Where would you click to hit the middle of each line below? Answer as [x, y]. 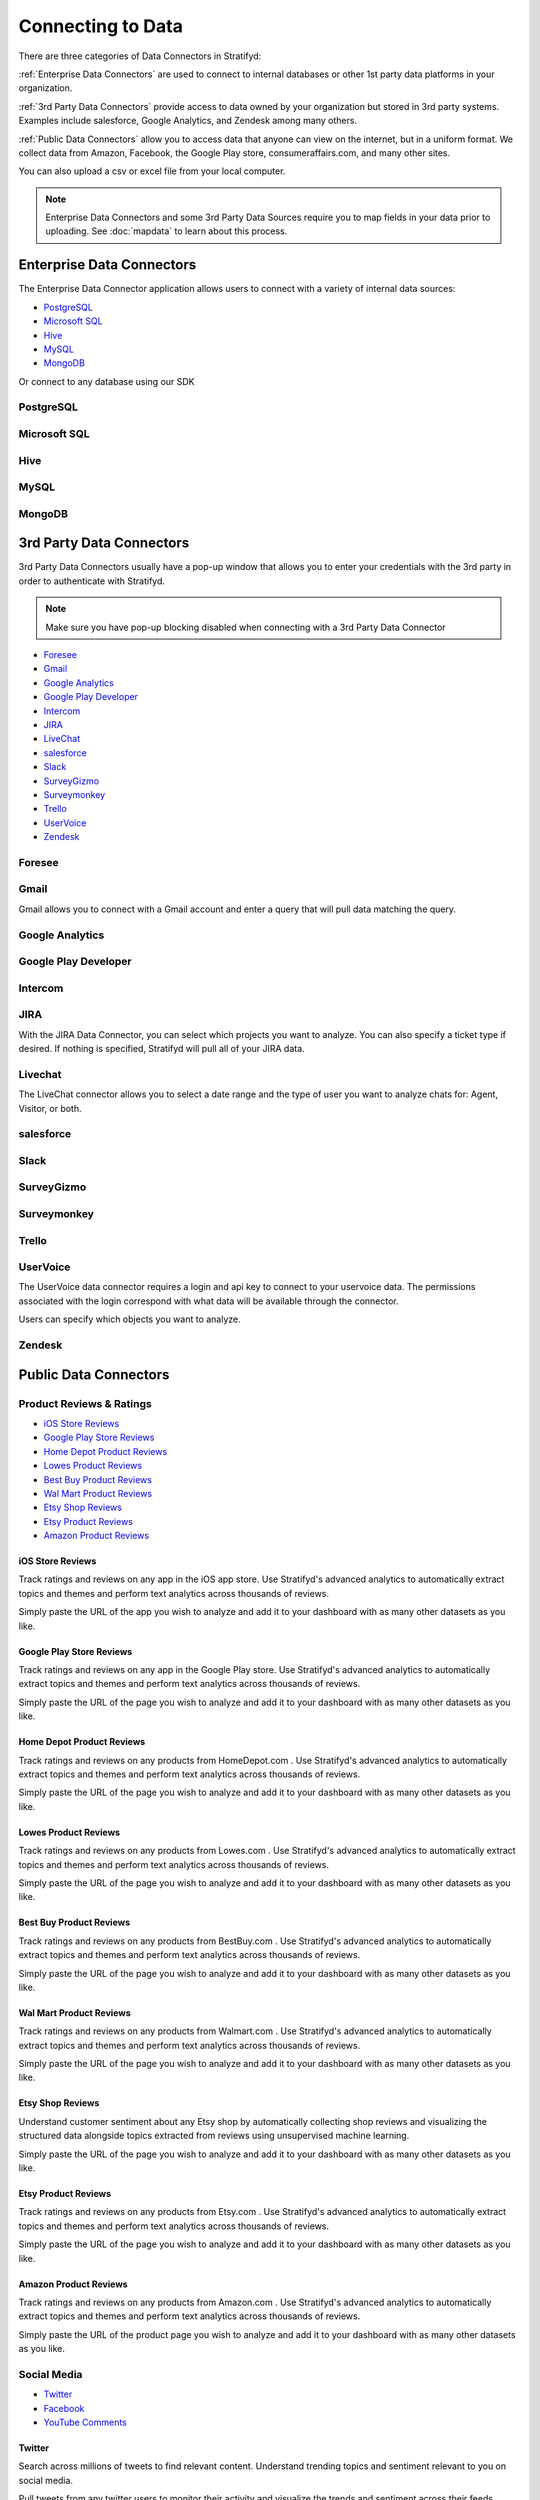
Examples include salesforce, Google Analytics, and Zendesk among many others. [188, 121]
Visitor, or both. [50, 1108]
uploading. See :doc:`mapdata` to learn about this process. [166, 231]
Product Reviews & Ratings [85, 1403]
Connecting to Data [101, 26]
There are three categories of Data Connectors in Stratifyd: [140, 56]
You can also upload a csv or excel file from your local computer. [152, 171]
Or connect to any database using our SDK [106, 381]
